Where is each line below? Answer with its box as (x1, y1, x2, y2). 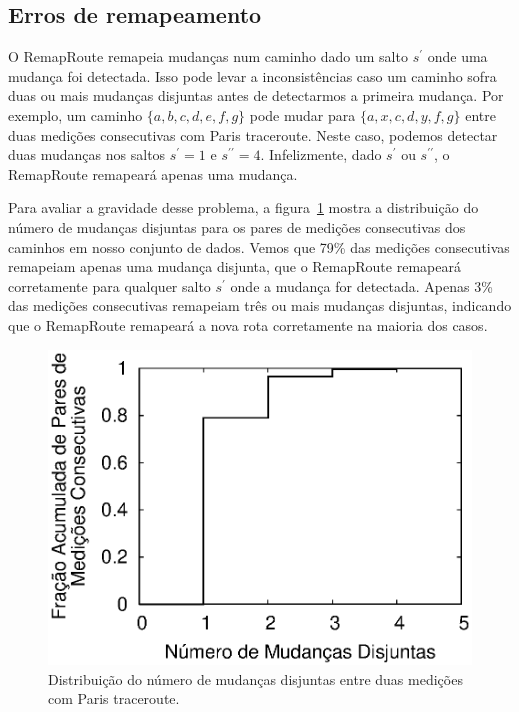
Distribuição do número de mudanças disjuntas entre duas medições (48, 668, 463, 689)
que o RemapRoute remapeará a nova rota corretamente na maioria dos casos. (8, 314, 488, 335)
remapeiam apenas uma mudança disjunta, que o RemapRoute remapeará (8, 256, 461, 277)
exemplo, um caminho (8, 104, 143, 125)
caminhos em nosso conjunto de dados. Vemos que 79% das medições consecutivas (8, 236, 510, 257)
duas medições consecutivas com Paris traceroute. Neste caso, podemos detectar (8, 124, 498, 145)
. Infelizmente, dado (260, 144, 382, 165)
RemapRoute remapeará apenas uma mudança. (8, 163, 298, 184)
